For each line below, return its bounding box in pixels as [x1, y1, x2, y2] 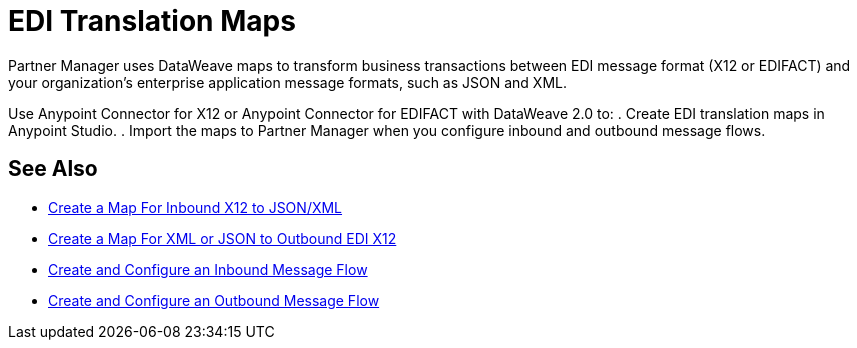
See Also [8, 156, 98, 182]
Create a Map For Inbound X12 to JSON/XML [48, 198, 343, 216]
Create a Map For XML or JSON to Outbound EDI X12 [48, 229, 397, 247]
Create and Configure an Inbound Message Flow [48, 260, 368, 278]
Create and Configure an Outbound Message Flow [48, 291, 380, 309]
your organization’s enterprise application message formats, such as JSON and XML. [8, 73, 567, 91]
